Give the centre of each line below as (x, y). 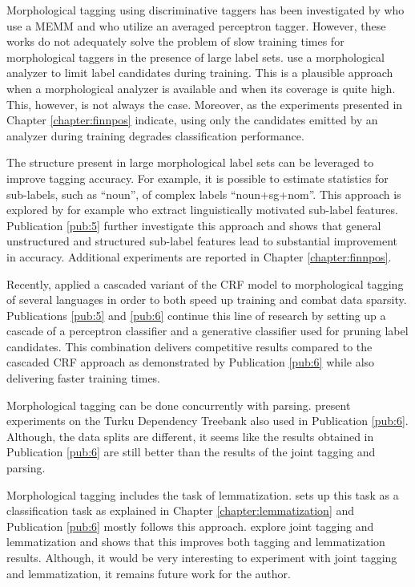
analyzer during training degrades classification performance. (155, 135)
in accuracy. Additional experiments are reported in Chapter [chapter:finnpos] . (199, 256)
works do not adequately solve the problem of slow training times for (175, 41)
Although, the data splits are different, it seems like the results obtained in (190, 436)
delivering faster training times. (84, 378)
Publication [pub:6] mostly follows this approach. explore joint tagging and (190, 526)
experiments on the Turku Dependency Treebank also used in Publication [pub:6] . (207, 421)
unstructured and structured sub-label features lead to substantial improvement (202, 241)
